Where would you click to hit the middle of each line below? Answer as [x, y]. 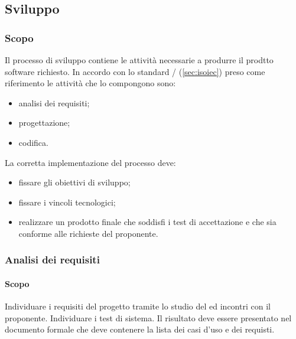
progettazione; [44, 123]
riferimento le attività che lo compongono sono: [90, 83]
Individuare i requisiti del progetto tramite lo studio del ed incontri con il [138, 306]
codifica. [33, 142]
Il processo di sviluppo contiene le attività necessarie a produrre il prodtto [139, 60]
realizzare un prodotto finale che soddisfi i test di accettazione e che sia [147, 222]
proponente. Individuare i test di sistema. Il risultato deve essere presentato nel [148, 317]
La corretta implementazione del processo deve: [90, 162]
